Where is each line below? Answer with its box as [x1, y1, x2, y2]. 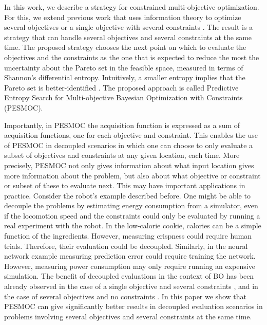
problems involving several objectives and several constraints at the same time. [4, 311, 252, 321]
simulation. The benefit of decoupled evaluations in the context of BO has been [4, 270, 254, 281]
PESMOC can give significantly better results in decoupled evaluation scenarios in [4, 301, 263, 312]
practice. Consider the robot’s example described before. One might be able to [4, 190, 251, 201]
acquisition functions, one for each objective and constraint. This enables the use [4, 130, 258, 140]
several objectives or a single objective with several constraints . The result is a [4, 22, 253, 32]
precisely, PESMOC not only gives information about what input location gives [4, 159, 254, 170]
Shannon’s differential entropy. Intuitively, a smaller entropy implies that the [4, 72, 245, 83]
